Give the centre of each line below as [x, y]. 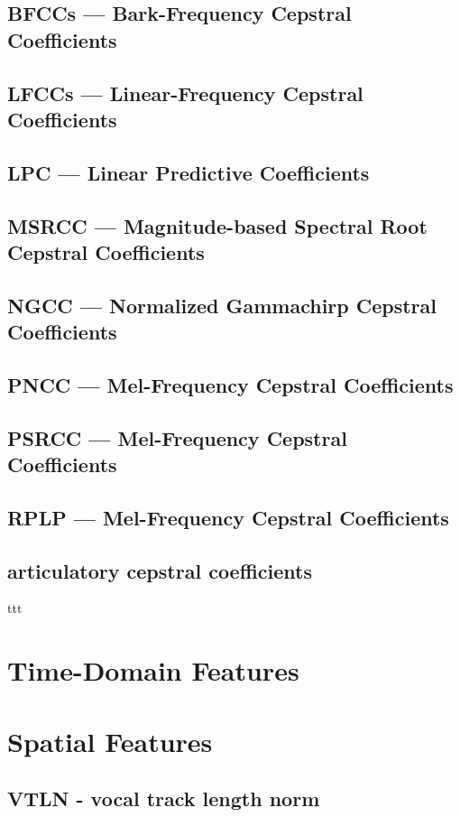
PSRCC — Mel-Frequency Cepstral [177, 437]
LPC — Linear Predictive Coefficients [189, 172]
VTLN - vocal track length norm [164, 798]
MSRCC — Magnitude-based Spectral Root [217, 225]
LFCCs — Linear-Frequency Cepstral [185, 93]
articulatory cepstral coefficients [160, 570]
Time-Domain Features [153, 670]
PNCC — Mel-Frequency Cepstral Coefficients [230, 384]
